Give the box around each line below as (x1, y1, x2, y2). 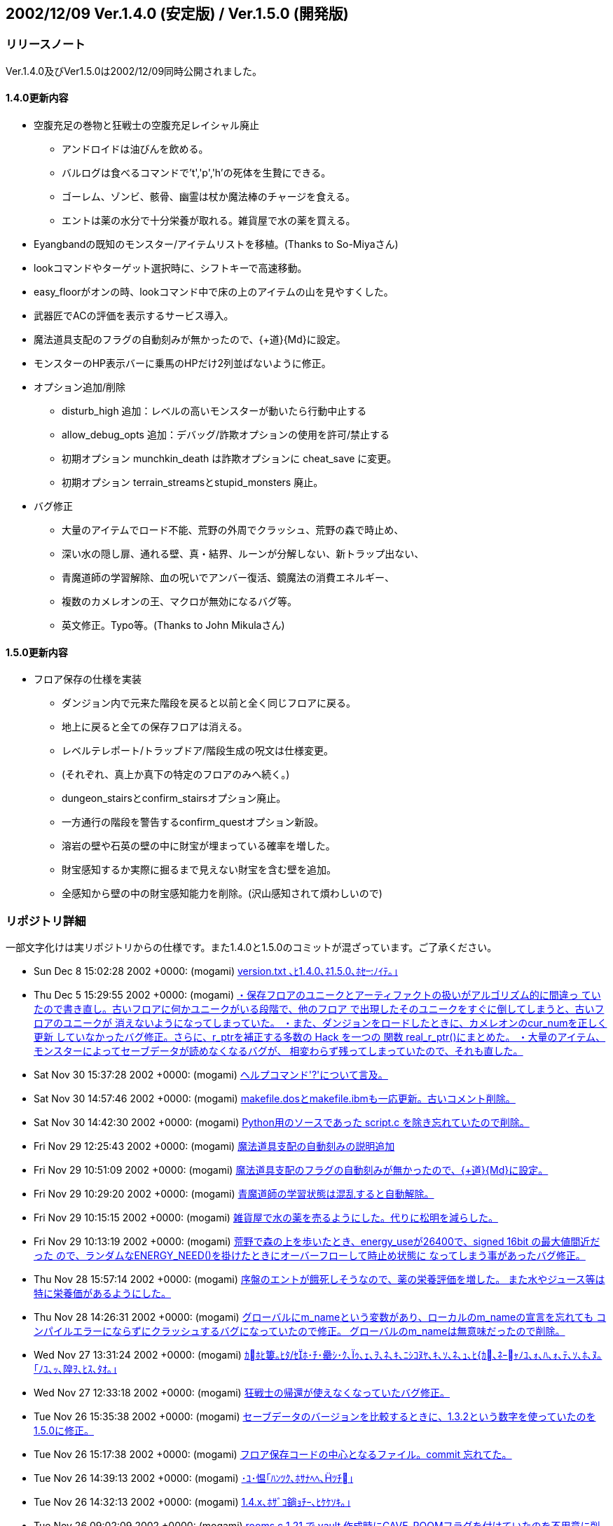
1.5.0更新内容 (6, 646, 68, 658)
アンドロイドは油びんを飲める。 (62, 143, 209, 155)
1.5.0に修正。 (34, 1424, 94, 1436)
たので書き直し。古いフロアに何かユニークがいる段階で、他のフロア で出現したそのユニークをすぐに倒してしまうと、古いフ (34, 1002, 605, 1015)
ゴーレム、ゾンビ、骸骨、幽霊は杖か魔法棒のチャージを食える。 (62, 190, 355, 203)
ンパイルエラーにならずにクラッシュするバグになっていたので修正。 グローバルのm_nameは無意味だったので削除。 (34, 1324, 565, 1337)
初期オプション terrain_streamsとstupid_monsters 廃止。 (62, 476, 324, 489)
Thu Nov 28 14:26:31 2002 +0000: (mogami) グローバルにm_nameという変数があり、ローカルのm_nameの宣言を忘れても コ (34, 1310, 607, 1323)
